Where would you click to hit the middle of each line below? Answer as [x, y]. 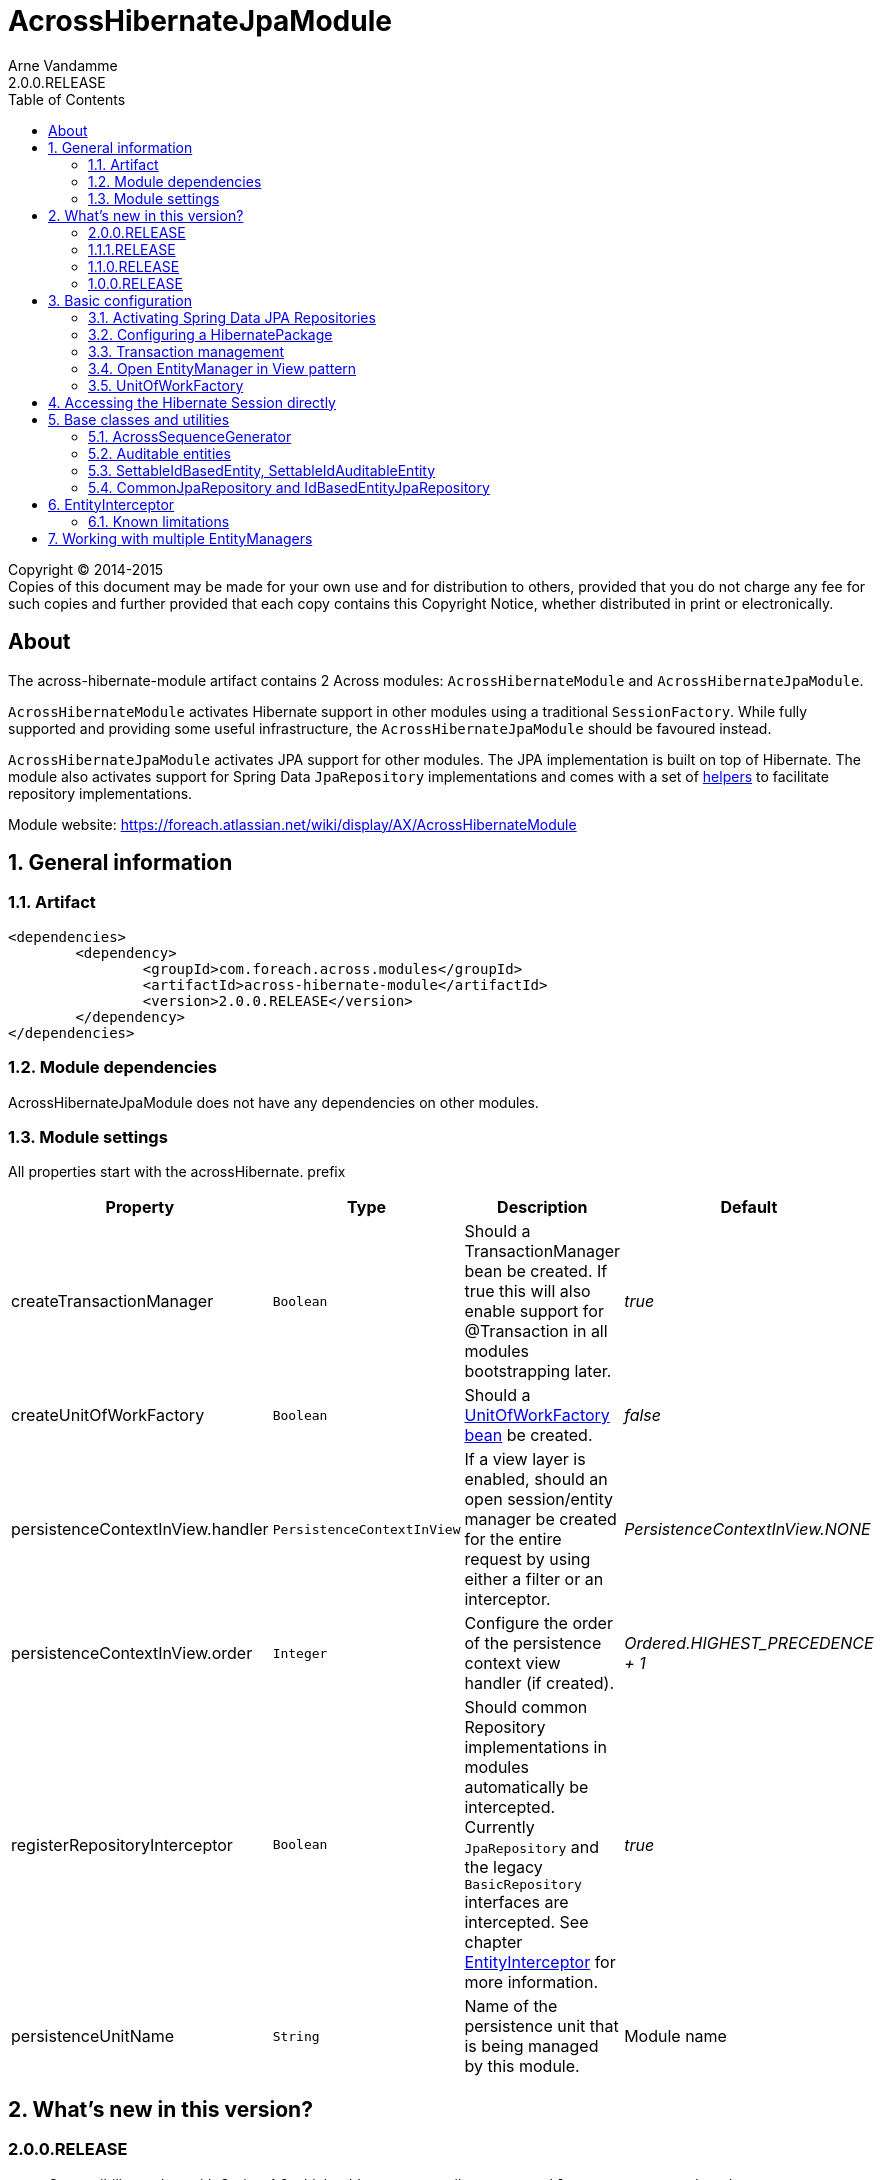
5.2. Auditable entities [159, 453]
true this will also [527, 1291]
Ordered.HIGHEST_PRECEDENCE [749, 1643]
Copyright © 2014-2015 [86, 569]
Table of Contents [67, 99]
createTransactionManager [112, 1301]
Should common [526, 1707]
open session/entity [538, 1499]
